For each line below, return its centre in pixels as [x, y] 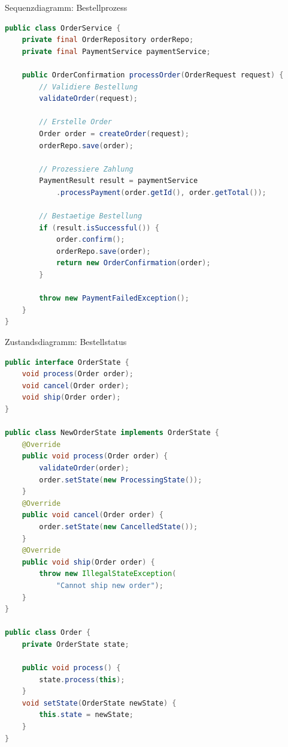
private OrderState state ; [75, 644]
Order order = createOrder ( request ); [114, 133]
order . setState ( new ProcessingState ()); [121, 480]
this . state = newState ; [86, 715]
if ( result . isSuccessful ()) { [99, 228]
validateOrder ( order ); [84, 468]
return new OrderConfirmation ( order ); [133, 263]
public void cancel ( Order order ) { [93, 515]
